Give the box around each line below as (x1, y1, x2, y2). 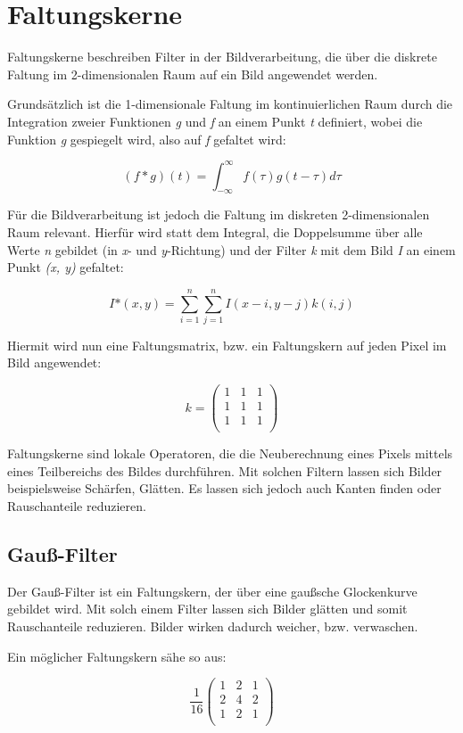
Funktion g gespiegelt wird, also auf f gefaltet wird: (7, 129, 286, 148)
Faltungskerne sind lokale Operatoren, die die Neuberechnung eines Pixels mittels (7, 444, 453, 463)
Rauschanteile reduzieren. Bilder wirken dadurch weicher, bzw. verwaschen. (7, 617, 418, 636)
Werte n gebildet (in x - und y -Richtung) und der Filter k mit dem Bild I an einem (7, 240, 456, 259)
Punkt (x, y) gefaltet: (7, 258, 124, 276)
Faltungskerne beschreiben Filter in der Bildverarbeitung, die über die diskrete (7, 47, 437, 66)
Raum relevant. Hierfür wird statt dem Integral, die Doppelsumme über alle (7, 222, 423, 241)
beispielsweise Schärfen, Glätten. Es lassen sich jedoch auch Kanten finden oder (7, 479, 442, 498)
